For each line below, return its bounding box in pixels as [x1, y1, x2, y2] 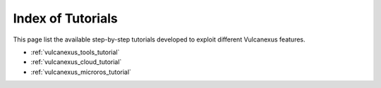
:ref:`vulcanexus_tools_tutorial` [30, 48, 120, 56]
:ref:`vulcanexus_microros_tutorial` [30, 68, 132, 76]
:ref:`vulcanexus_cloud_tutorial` [30, 58, 122, 66]
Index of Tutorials [13, 11, 118, 26]
